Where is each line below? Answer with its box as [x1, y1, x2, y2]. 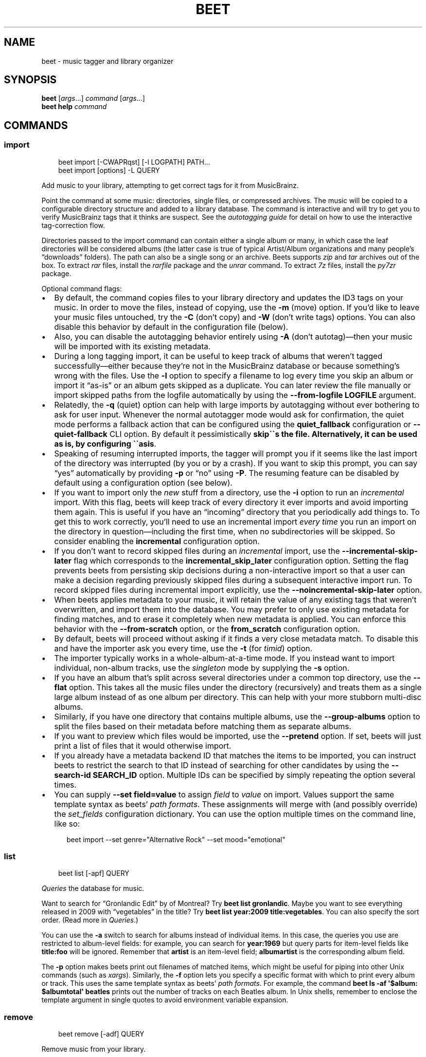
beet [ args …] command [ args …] [41, 94, 145, 103]
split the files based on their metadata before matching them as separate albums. [54, 721, 352, 731]
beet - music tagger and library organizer [41, 57, 174, 65]
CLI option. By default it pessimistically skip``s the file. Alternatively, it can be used [109, 429, 418, 439]
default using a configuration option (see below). [54, 477, 232, 488]
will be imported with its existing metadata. [54, 341, 211, 351]
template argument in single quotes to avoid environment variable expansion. [41, 996, 288, 1004]
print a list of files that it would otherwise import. [54, 740, 231, 751]
